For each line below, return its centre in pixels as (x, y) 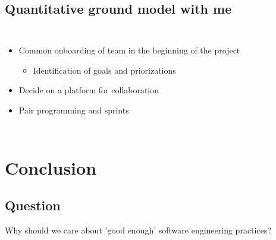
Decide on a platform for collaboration (89, 90)
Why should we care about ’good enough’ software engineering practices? (138, 230)
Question (33, 205)
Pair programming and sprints (74, 110)
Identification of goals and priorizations (104, 70)
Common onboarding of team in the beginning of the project (129, 50)
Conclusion (51, 167)
